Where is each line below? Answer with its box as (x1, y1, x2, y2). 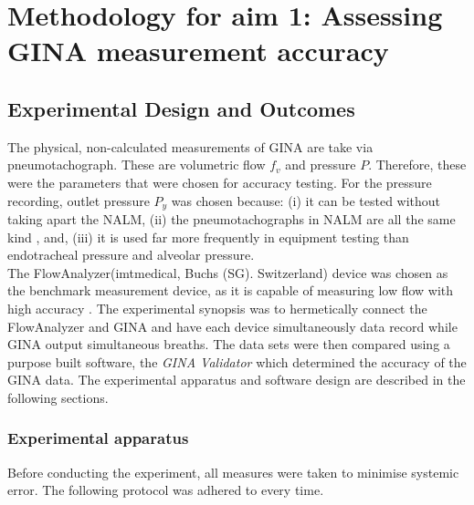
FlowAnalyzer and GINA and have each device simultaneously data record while (7, 316, 458, 335)
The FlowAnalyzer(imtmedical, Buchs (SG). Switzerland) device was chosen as (7, 263, 448, 282)
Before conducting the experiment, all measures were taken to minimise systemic (7, 462, 459, 481)
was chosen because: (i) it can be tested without (171, 191, 441, 210)
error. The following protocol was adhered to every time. (7, 480, 324, 500)
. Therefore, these (368, 155, 467, 174)
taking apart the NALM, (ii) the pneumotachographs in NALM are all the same (7, 210, 456, 228)
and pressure (285, 155, 356, 174)
